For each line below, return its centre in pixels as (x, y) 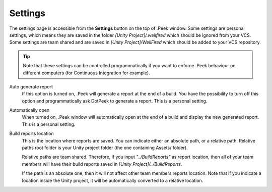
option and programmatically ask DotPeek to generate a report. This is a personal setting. (115, 101)
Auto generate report (31, 86)
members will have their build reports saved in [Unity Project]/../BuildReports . (102, 164)
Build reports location (31, 133)
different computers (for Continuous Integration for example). (87, 73)
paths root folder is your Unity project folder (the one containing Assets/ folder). (105, 148)
